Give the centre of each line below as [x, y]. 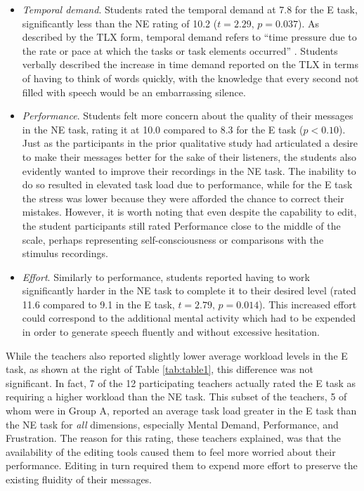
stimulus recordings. [65, 253]
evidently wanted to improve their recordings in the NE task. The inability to [189, 170]
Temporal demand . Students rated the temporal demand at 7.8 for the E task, [190, 9]
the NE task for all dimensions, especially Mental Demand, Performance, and [172, 424]
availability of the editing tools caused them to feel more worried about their [171, 451]
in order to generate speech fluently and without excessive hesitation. [171, 332]
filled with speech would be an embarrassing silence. [134, 92]
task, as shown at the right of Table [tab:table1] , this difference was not [160, 369]
